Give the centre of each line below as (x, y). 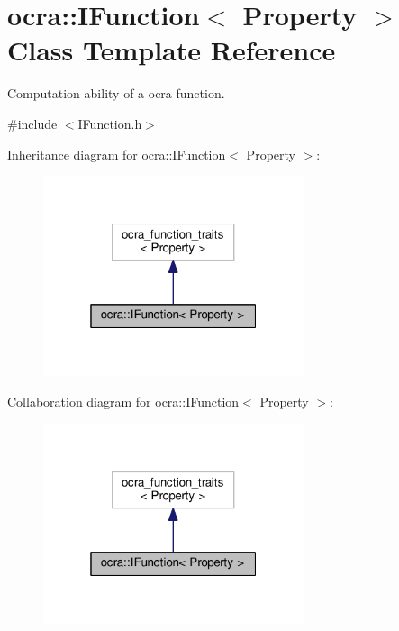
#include (32, 123)
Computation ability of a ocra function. (116, 93)
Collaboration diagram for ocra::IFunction (123, 401)
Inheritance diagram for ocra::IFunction (117, 154)
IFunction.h (110, 123)
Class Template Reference (172, 50)
